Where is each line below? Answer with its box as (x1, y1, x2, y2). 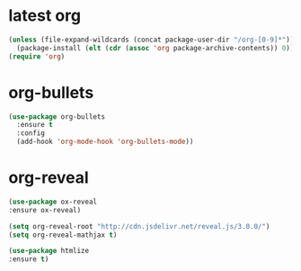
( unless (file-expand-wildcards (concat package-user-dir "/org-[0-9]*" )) (8, 35, 295, 44)
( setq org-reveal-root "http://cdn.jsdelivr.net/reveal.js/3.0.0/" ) (8, 221, 270, 230)
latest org (8, 5, 82, 26)
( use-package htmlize (8, 247, 90, 256)
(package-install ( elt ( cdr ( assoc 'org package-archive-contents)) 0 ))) (16, 43, 298, 52)
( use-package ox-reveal (8, 197, 98, 206)
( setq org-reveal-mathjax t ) (8, 230, 118, 239)
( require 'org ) (8, 51, 66, 61)
